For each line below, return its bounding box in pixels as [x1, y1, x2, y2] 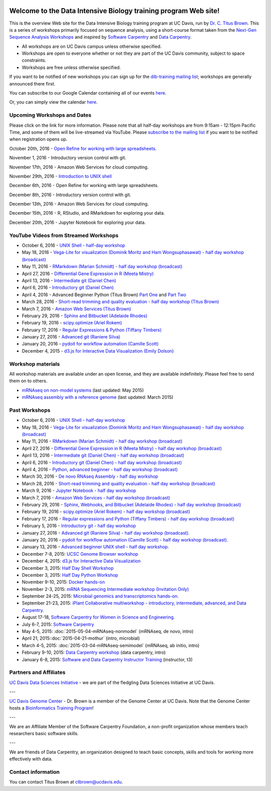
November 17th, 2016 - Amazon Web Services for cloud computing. [9, 164, 149, 170]
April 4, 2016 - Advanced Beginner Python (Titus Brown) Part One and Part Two [22, 292, 187, 298]
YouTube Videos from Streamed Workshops [9, 232, 119, 239]
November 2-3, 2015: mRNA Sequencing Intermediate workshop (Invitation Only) [22, 586, 189, 592]
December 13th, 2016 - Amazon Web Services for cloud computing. [9, 201, 149, 207]
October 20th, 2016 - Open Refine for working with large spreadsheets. [9, 145, 157, 151]
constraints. [22, 57, 47, 63]
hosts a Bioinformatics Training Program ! [9, 705, 94, 711]
